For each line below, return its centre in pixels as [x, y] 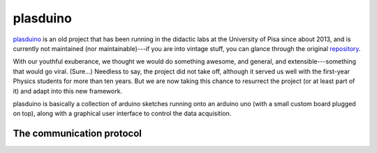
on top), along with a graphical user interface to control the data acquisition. [122, 114]
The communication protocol [77, 134]
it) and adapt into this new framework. [67, 91]
